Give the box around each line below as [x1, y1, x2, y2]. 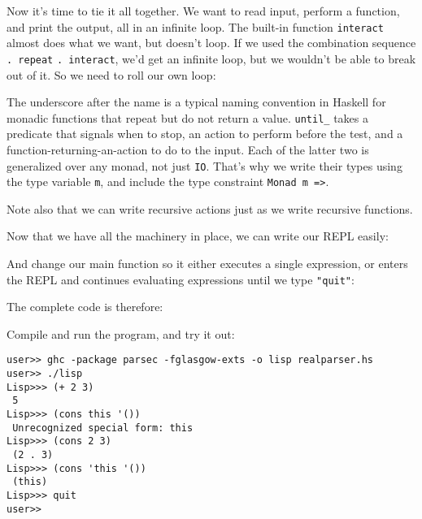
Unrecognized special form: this [12, 422, 194, 434]
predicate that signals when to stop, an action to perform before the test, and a [7, 125, 403, 142]
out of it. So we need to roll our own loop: [7, 66, 216, 83]
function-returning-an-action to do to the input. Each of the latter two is [7, 141, 369, 158]
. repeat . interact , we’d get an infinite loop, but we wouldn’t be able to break [7, 50, 416, 67]
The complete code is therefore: [7, 298, 163, 315]
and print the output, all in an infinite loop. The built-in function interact [7, 18, 384, 35]
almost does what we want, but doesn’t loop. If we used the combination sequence [7, 34, 416, 51]
